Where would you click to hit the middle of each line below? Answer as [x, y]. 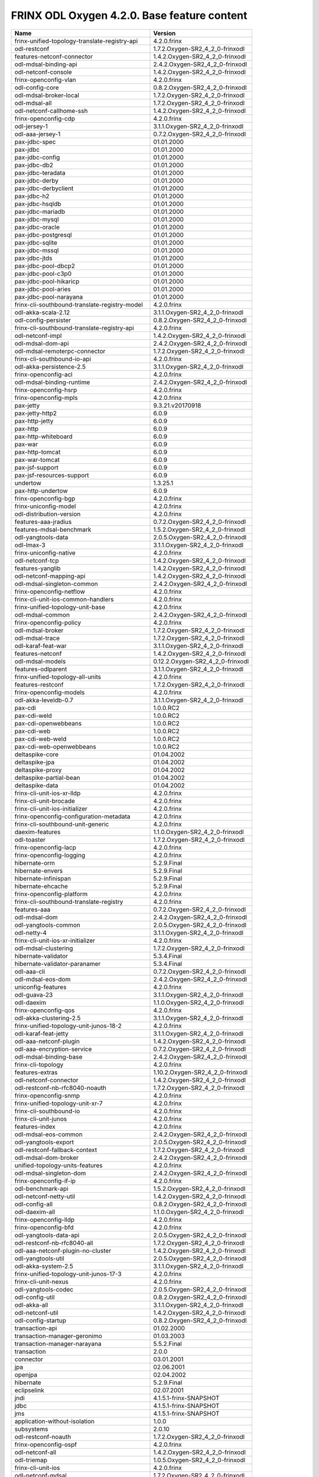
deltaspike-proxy [38, 770]
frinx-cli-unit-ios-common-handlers [64, 599]
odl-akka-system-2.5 [44, 1266]
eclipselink [29, 1390]
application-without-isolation [54, 1421]
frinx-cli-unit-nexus [42, 1281]
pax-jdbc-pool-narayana [49, 297]
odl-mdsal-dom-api [42, 343]
